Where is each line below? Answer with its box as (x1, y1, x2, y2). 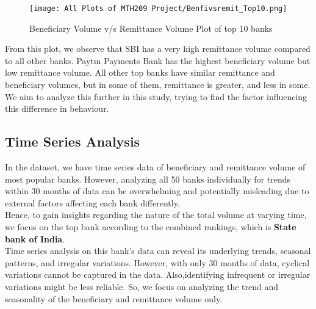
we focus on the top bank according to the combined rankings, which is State (5, 220, 296, 233)
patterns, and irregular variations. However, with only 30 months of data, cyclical (5, 256, 310, 269)
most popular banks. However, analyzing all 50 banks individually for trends (5, 172, 290, 185)
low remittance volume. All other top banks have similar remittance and (5, 66, 275, 79)
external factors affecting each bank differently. (5, 196, 180, 209)
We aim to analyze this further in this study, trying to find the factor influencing (5, 90, 307, 103)
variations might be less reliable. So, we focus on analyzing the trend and (5, 280, 279, 293)
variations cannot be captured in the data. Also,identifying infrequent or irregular (5, 268, 311, 281)
